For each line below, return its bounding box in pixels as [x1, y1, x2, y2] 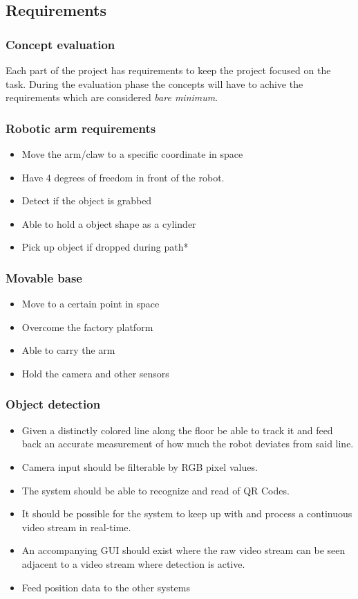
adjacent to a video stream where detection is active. [21, 556, 245, 571]
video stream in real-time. [21, 519, 131, 534]
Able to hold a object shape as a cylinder [21, 216, 196, 231]
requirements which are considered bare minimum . [6, 90, 218, 105]
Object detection [6, 395, 101, 413]
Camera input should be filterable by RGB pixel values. [21, 459, 258, 474]
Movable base [6, 269, 82, 286]
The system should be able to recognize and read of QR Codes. [21, 483, 290, 497]
